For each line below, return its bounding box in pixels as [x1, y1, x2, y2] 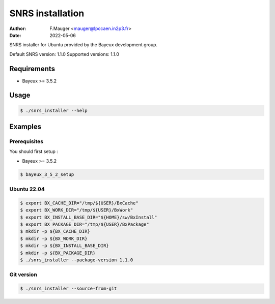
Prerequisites [9, 138, 43, 145]
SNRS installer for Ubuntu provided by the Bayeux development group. [9, 42, 158, 48]
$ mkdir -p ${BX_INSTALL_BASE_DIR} [20, 243, 109, 249]
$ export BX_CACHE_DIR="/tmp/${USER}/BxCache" [20, 200, 139, 206]
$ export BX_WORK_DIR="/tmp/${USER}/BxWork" [20, 207, 133, 213]
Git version [9, 271, 38, 278]
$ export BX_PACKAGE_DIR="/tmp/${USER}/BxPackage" [20, 222, 150, 227]
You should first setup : [9, 148, 58, 155]
